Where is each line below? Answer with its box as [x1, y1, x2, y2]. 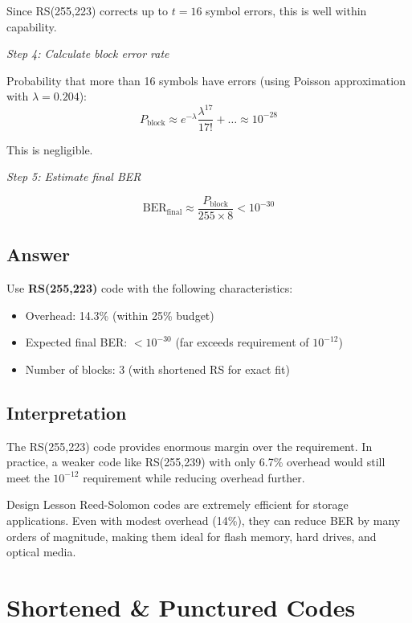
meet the [6, 469, 50, 486]
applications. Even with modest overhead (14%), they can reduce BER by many [6, 511, 401, 528]
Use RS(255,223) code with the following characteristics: [6, 279, 293, 296]
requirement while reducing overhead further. [83, 469, 305, 486]
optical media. [6, 543, 76, 560]
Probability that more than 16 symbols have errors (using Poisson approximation [6, 72, 406, 88]
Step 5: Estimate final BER [6, 168, 141, 185]
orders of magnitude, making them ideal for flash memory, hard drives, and [6, 527, 377, 544]
